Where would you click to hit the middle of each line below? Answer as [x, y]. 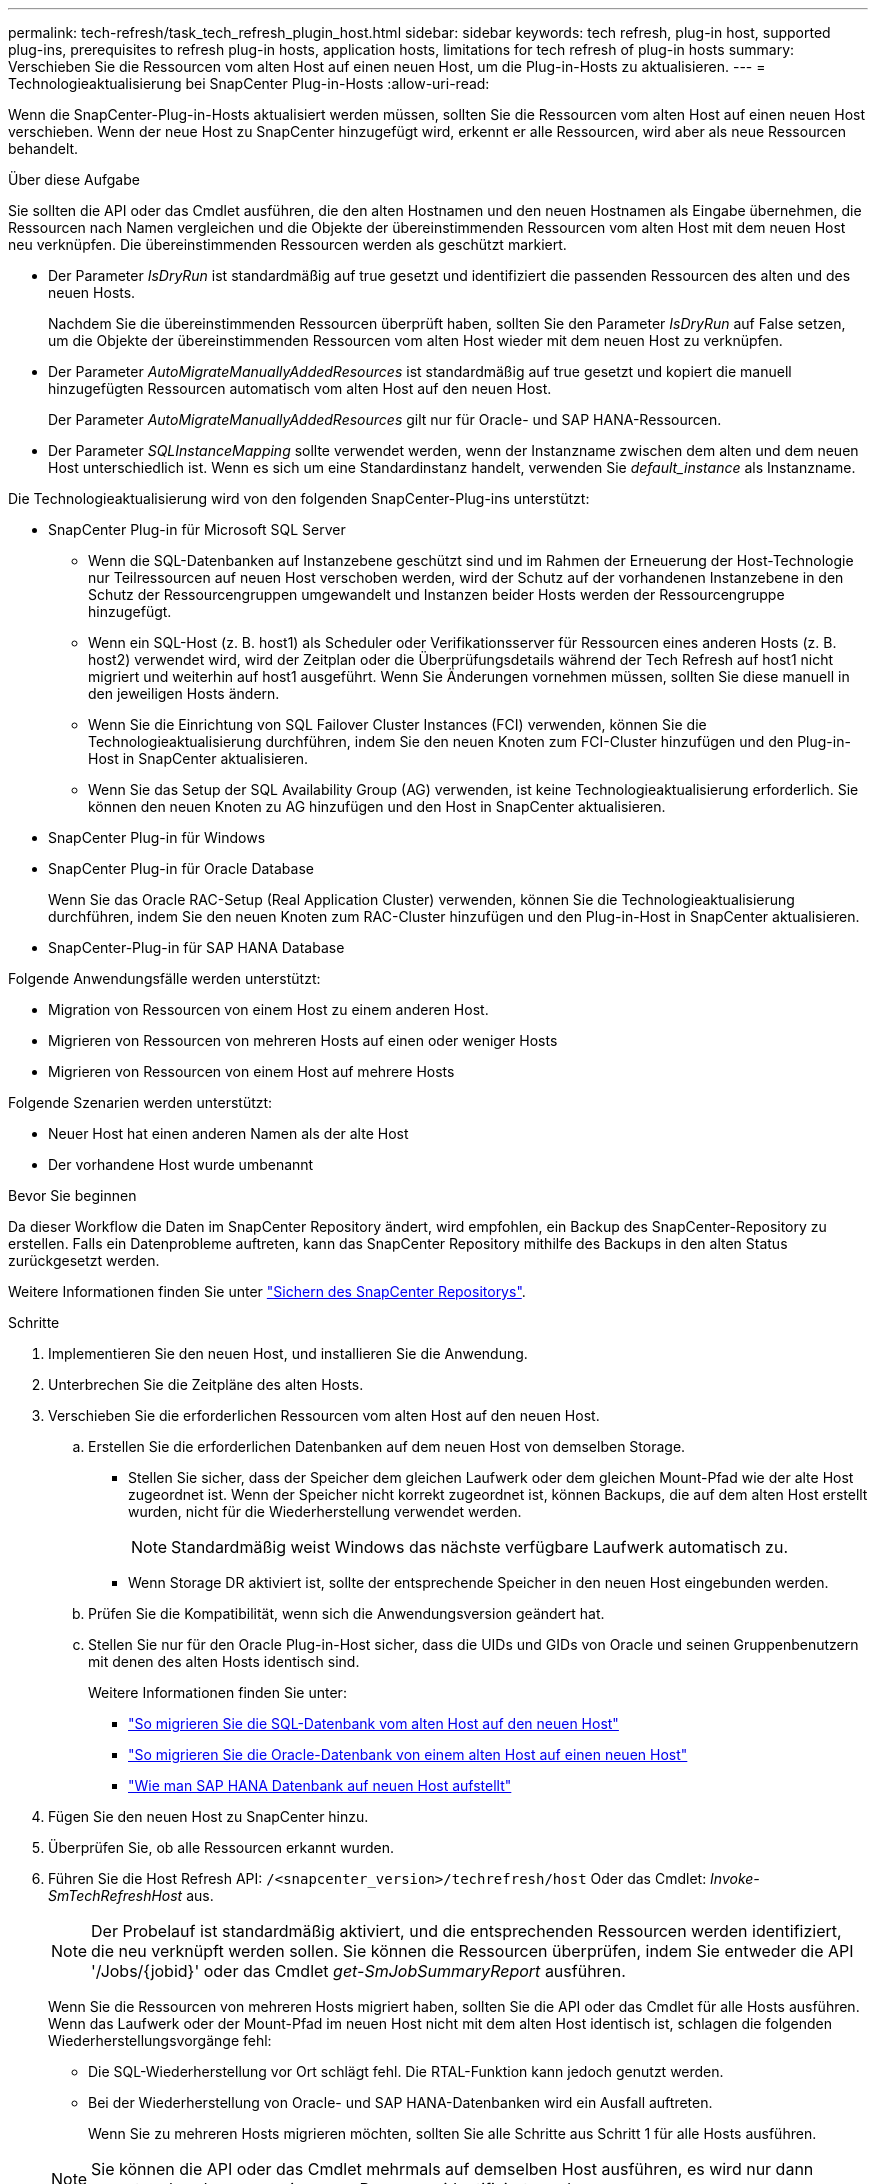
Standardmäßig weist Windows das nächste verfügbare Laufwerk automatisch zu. [480, 1547]
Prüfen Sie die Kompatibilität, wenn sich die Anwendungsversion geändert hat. [346, 1613]
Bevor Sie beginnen [72, 1195]
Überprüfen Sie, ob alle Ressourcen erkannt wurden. [221, 1847]
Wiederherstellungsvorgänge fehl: [160, 2040]
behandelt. [43, 148]
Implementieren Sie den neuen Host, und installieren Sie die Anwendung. [288, 1353]
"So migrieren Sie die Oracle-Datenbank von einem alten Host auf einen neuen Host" [408, 1754]
